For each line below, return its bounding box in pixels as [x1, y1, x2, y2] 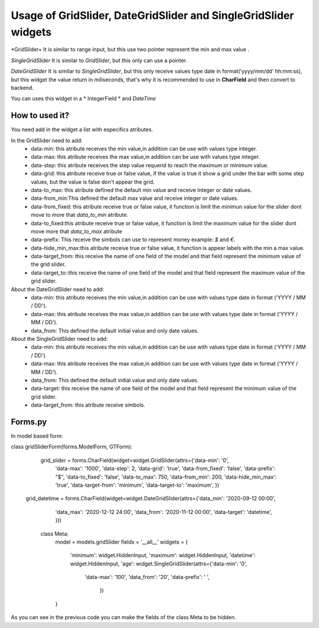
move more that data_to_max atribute [31, 227, 122, 235]
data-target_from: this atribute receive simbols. [31, 402, 145, 409]
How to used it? [11, 110, 70, 121]
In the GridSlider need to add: [11, 136, 83, 144]
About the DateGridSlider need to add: [11, 285, 105, 292]
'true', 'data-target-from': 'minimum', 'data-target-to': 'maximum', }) [55, 481, 220, 489]
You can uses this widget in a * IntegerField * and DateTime [11, 95, 157, 102]
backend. [11, 84, 34, 91]
